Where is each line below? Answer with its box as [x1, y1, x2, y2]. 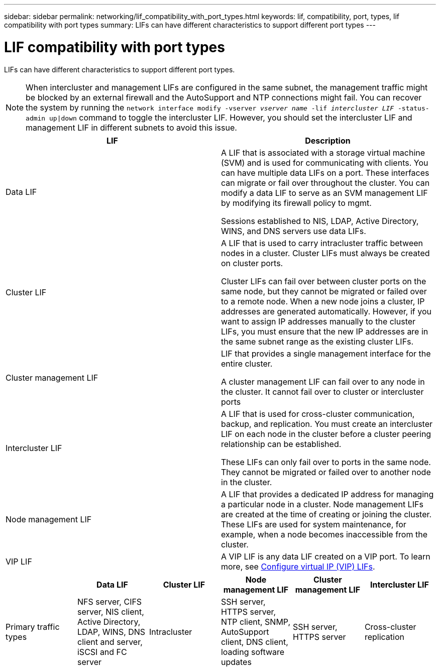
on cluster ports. [221, 258, 283, 268]
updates [221, 656, 252, 667]
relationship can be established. [221, 438, 342, 449]
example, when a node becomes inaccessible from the [221, 529, 427, 539]
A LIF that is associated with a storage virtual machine [221, 147, 425, 158]
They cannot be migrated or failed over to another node [221, 467, 431, 477]
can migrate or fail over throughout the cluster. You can [221, 177, 430, 188]
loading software [221, 646, 285, 657]
